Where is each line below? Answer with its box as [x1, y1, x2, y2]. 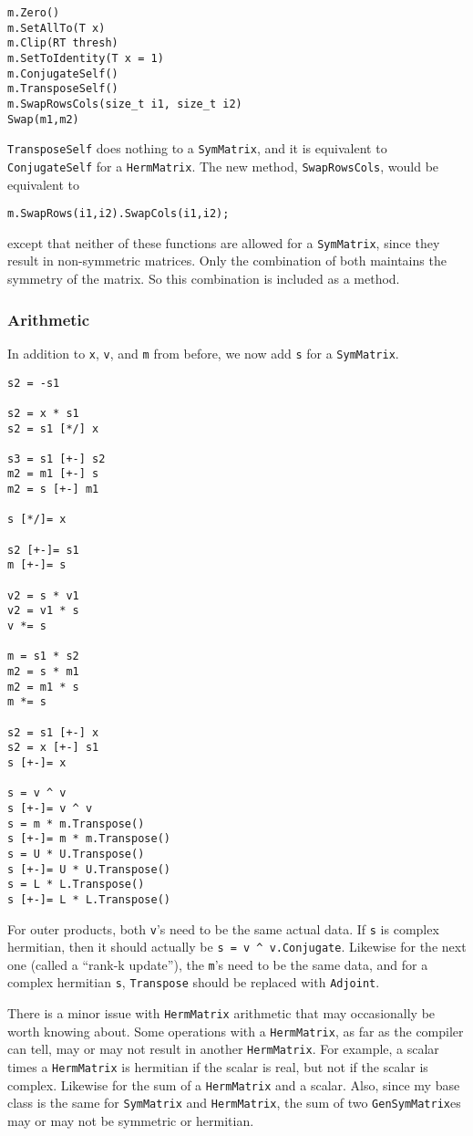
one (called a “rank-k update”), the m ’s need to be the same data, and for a [7, 954, 428, 974]
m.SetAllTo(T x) [7, 21, 106, 35]
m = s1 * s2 [7, 650, 79, 663]
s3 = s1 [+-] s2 [7, 452, 106, 465]
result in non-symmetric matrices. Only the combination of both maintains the [7, 251, 447, 270]
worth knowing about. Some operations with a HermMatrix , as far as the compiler [7, 1021, 464, 1040]
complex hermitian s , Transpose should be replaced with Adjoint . [7, 973, 380, 992]
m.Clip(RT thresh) [7, 36, 118, 50]
